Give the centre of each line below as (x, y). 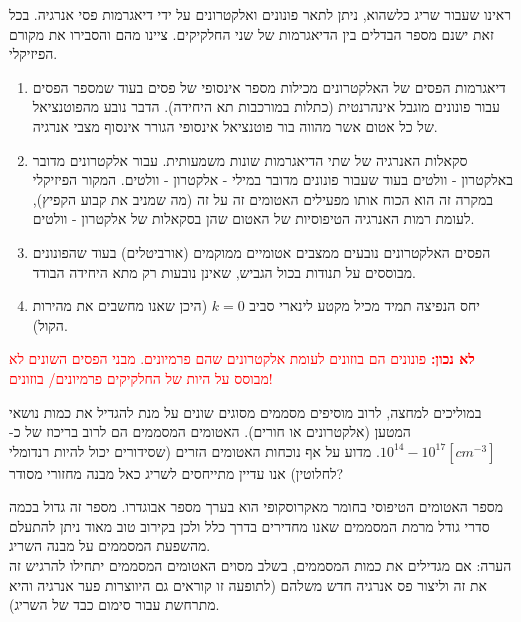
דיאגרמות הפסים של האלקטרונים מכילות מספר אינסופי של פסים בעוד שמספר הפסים (269, 86)
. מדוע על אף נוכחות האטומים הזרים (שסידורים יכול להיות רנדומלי (194, 450)
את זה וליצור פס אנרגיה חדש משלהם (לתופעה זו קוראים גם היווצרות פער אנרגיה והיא (248, 584)
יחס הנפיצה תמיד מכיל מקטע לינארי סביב (364, 305)
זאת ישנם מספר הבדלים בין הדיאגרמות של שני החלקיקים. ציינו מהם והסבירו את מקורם (251, 33)
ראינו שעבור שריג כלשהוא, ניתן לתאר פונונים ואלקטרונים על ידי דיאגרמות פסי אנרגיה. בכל (260, 14)
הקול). (50, 324)
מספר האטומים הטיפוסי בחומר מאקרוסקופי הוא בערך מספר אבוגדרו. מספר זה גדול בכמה (256, 506)
